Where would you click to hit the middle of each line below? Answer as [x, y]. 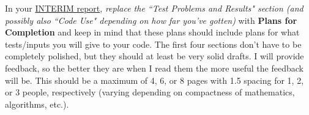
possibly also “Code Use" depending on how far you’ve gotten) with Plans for [151, 20]
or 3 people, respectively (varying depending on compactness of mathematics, [150, 92]
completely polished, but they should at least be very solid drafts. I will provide [154, 56]
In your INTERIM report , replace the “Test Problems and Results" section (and [154, 8]
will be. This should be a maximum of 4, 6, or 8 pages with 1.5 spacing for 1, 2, [154, 80]
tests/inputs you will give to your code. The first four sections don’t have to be [153, 44]
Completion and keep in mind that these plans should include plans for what [152, 32]
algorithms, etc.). [37, 104]
